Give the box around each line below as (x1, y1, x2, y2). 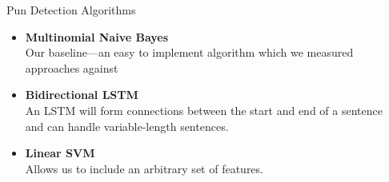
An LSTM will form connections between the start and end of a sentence (25, 101, 383, 118)
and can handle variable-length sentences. (25, 117, 229, 134)
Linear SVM (25, 144, 95, 161)
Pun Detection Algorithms (6, 2, 136, 18)
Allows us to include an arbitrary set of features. (25, 160, 263, 176)
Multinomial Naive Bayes (25, 28, 169, 45)
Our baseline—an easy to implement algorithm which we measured (25, 44, 354, 61)
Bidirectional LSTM (25, 86, 138, 103)
